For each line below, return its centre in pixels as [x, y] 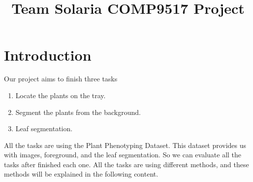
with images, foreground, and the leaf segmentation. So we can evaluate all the [123, 155]
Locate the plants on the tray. [61, 95]
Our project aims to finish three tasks [61, 79]
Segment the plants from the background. [78, 112]
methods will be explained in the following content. [81, 174]
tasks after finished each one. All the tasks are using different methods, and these [126, 164]
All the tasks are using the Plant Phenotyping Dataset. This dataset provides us [125, 145]
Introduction [48, 55]
